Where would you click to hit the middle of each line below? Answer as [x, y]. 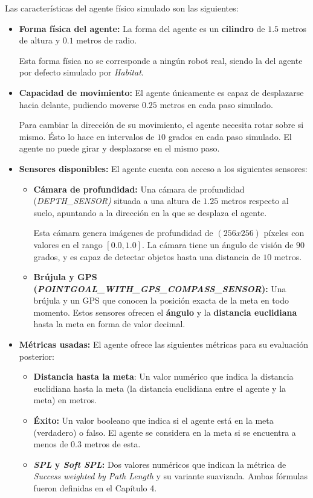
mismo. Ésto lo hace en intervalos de [87, 136]
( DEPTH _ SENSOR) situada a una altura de [117, 201]
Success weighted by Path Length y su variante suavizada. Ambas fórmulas [170, 476]
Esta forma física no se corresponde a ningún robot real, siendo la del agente [161, 60]
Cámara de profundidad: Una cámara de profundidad [139, 189]
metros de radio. [107, 40]
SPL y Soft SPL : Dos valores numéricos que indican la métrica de [160, 464]
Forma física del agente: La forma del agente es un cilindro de [142, 28]
